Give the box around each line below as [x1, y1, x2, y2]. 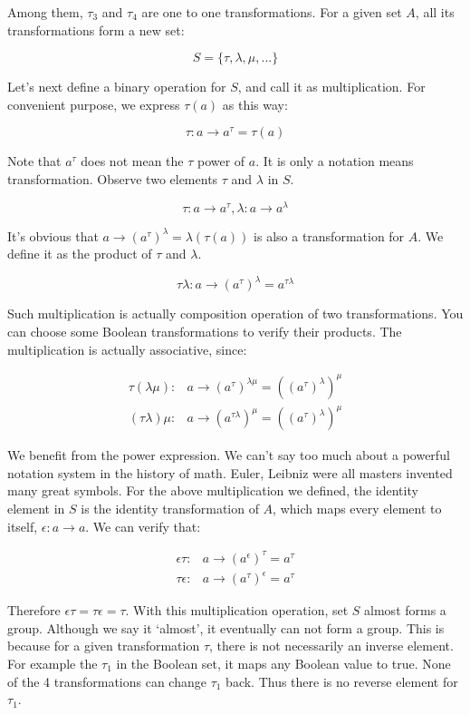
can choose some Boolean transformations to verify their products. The [7, 321, 402, 340]
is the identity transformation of [81, 498, 259, 517]
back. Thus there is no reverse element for [225, 671, 458, 691]
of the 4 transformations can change [7, 671, 206, 691]
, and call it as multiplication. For [237, 77, 426, 96]
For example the [7, 653, 98, 672]
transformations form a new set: [7, 20, 185, 39]
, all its [415, 3, 455, 21]
